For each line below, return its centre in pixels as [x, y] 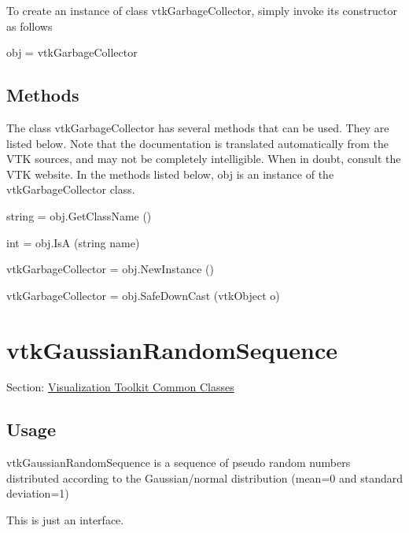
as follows [29, 26]
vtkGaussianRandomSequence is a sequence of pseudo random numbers [179, 463]
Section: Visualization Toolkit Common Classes [120, 387]
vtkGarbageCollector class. [71, 189]
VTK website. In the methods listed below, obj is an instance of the [170, 174]
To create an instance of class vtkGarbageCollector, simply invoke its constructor [202, 10]
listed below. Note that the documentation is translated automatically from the [198, 143]
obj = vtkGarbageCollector [72, 52]
